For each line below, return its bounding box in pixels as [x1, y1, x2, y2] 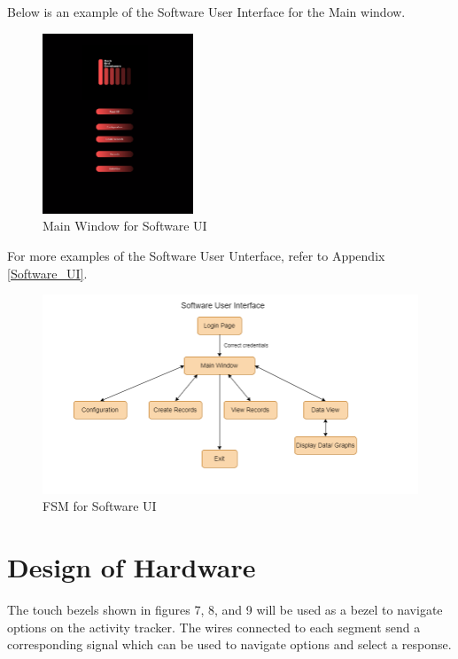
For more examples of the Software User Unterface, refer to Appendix [7, 246, 385, 264]
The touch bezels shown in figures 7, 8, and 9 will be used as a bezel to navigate [7, 600, 443, 618]
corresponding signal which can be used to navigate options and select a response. [7, 635, 452, 654]
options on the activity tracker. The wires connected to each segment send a [7, 617, 421, 636]
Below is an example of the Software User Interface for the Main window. [7, 3, 406, 20]
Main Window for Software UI [43, 216, 207, 235]
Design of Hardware [7, 548, 256, 584]
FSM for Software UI [43, 497, 157, 515]
